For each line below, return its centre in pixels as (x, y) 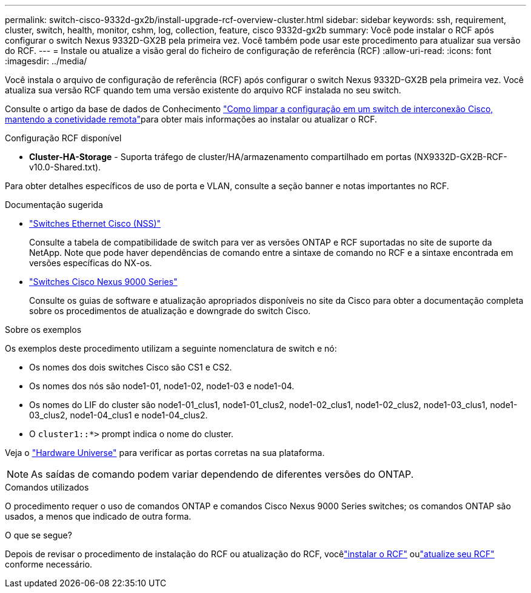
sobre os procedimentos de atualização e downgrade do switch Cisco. (170, 311)
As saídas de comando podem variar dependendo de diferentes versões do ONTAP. (222, 474)
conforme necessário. (49, 564)
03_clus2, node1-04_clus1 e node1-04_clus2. (119, 415)
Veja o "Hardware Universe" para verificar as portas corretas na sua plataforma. (165, 453)
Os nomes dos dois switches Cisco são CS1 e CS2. (131, 367)
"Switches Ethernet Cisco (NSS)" (95, 223)
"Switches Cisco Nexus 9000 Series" (103, 282)
